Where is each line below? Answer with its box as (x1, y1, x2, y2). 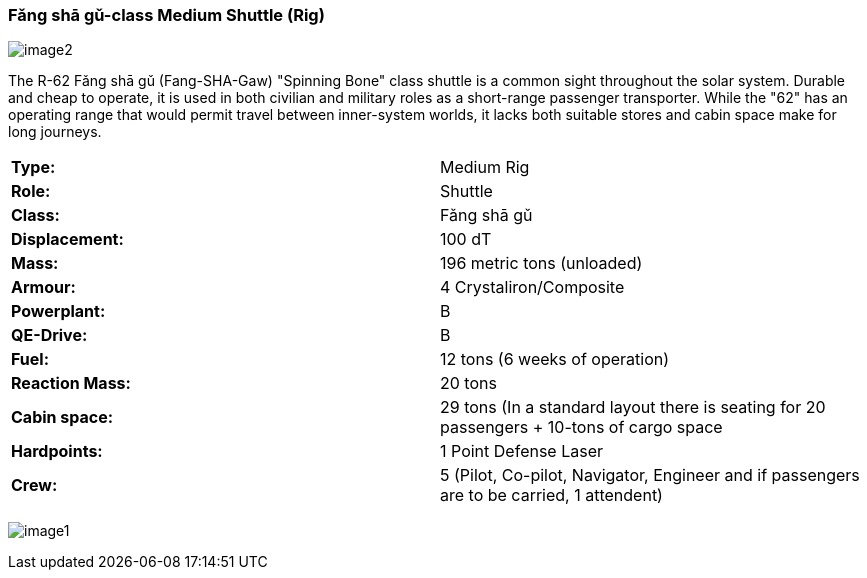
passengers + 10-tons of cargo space (440, 417, 723, 438)
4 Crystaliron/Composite (440, 277, 625, 298)
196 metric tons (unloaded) (440, 253, 643, 274)
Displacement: (11, 229, 124, 250)
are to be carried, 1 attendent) (440, 485, 663, 506)
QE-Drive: (11, 325, 88, 346)
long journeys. (8, 123, 102, 141)
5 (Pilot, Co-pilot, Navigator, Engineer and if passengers (440, 465, 860, 486)
